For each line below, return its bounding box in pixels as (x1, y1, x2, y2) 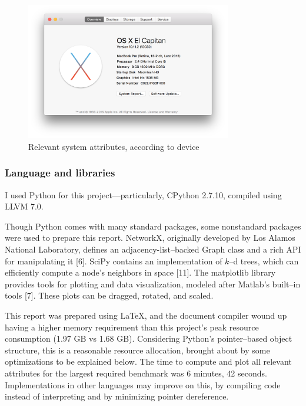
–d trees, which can (229, 254, 299, 267)
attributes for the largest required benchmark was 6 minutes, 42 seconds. (5, 366, 267, 379)
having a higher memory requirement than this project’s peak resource (5, 320, 259, 333)
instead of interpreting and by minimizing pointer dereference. (5, 390, 229, 402)
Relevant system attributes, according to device (28, 140, 199, 152)
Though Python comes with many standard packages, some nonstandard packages (5, 220, 301, 232)
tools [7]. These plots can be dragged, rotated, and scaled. (5, 289, 214, 302)
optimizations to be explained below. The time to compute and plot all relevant (5, 355, 292, 368)
